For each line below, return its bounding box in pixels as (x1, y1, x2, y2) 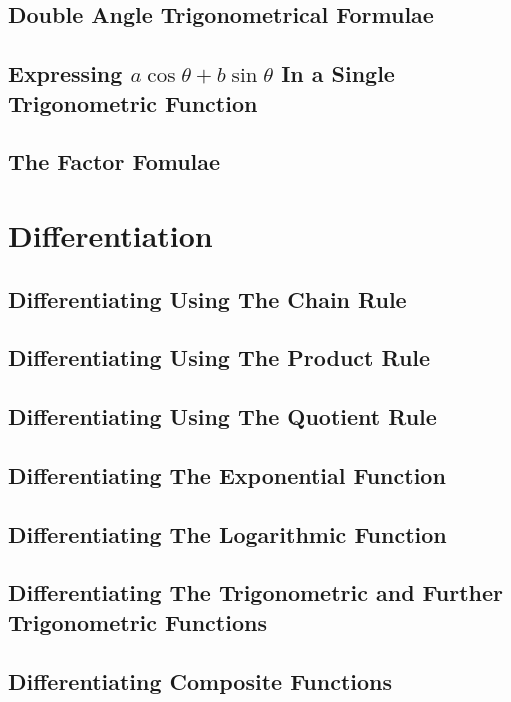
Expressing (8, 58, 123, 89)
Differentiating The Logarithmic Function (8, 518, 447, 549)
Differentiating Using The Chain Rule (8, 283, 407, 314)
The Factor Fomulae (8, 146, 221, 177)
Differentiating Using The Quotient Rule (8, 401, 437, 432)
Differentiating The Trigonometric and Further (8, 577, 504, 608)
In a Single (281, 58, 395, 89)
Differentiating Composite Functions (8, 665, 393, 696)
